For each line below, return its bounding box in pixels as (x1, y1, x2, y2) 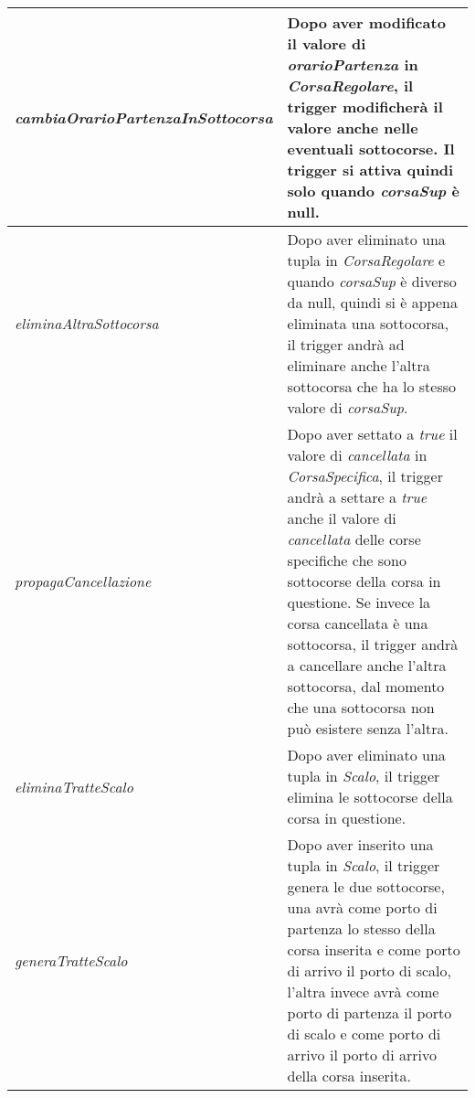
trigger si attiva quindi (287, 159, 454, 180)
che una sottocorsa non (287, 697, 435, 718)
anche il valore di (287, 507, 396, 528)
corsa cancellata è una (287, 613, 428, 634)
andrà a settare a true (287, 486, 427, 507)
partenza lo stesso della (287, 918, 436, 939)
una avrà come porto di (287, 897, 438, 918)
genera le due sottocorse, (287, 876, 445, 897)
